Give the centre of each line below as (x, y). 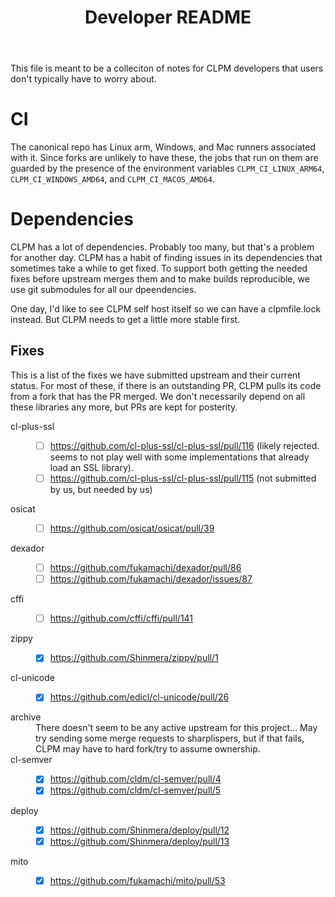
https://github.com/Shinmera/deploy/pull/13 (139, 841)
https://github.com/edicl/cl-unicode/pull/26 (139, 697)
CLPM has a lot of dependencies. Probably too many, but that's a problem (162, 247)
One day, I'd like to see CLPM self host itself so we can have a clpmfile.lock (166, 309)
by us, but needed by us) (101, 489)
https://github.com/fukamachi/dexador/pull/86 (145, 568)
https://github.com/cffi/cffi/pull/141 (121, 618)
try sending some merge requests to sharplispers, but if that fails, (170, 738)
